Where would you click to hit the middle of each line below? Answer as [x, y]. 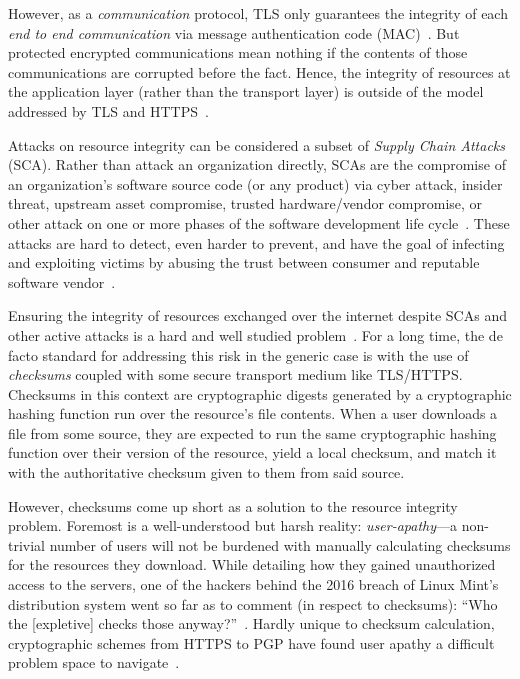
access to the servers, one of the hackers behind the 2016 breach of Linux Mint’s [253, 584]
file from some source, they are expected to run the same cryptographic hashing [252, 432]
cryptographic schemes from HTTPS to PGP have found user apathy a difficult [251, 642]
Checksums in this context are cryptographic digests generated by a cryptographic [260, 393]
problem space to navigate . [94, 662]
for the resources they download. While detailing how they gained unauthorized [252, 564]
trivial [27, 544]
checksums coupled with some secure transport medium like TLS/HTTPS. [235, 374]
